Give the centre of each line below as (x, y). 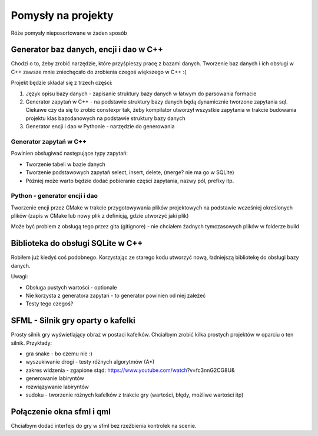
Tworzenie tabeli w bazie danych (66, 164)
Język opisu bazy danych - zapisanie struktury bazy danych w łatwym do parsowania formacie (141, 94)
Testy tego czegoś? (49, 304)
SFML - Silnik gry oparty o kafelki (73, 321)
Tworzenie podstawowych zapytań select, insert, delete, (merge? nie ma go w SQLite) (130, 172)
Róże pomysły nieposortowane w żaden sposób (69, 33)
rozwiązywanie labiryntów (57, 387)
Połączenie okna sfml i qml (61, 412)
